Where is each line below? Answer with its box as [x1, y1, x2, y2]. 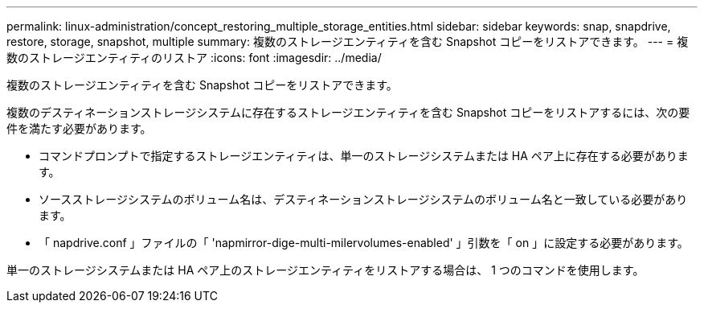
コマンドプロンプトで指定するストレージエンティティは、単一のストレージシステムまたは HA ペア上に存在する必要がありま [39, 149, 689, 163]
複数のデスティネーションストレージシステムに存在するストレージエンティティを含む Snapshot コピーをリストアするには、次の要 [6, 105, 690, 119]
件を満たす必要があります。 [6, 122, 152, 135]
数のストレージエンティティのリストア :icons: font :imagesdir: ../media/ [6, 51, 382, 64]
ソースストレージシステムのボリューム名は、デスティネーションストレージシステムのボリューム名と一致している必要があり [39, 192, 688, 206]
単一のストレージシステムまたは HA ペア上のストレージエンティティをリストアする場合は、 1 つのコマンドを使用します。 [6, 263, 645, 277]
